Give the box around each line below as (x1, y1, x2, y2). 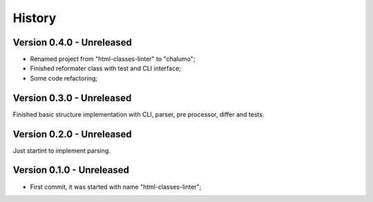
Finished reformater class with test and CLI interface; (30, 64, 182, 72)
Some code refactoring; (30, 74, 98, 82)
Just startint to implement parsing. (12, 146, 111, 154)
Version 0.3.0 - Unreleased (12, 92, 132, 103)
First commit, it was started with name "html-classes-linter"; (30, 183, 202, 191)
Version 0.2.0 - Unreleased (12, 128, 133, 140)
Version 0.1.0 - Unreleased (12, 164, 129, 176)
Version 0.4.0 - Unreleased (12, 37, 133, 48)
